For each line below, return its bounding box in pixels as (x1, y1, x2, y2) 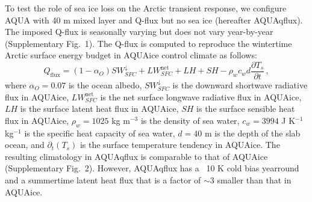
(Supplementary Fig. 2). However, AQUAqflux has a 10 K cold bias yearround (5, 162, 299, 174)
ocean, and (5, 138, 45, 151)
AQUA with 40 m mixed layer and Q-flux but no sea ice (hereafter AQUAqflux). (5, 13, 303, 26)
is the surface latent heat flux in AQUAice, (20, 102, 179, 115)
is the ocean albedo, (68, 79, 142, 91)
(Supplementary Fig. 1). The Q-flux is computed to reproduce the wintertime (5, 37, 292, 49)
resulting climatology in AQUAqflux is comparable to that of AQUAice (5, 150, 268, 162)
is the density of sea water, (140, 114, 240, 126)
